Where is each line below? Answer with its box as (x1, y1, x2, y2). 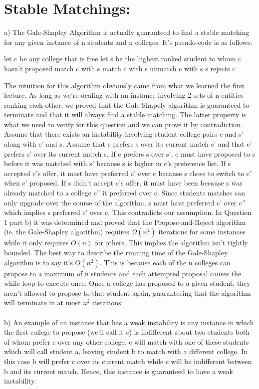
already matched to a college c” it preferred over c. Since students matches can (4, 188, 245, 198)
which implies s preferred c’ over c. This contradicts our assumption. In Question (4, 207, 252, 217)
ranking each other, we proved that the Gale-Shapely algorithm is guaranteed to (4, 99, 250, 110)
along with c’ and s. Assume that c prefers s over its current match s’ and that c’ (4, 139, 252, 149)
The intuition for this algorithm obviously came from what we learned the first (4, 80, 245, 90)
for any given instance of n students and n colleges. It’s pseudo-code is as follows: (4, 36, 253, 47)
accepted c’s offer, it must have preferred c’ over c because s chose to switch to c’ (4, 168, 252, 178)
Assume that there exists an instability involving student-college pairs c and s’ (4, 129, 244, 139)
